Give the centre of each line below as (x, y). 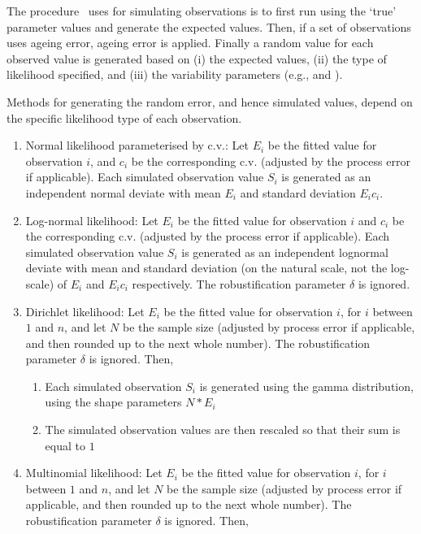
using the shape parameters (113, 402)
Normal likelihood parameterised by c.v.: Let (137, 145)
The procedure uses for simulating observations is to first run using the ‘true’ (202, 11)
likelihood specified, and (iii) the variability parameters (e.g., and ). (175, 74)
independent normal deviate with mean (123, 192)
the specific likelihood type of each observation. (124, 117)
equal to (65, 445)
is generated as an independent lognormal (285, 252)
